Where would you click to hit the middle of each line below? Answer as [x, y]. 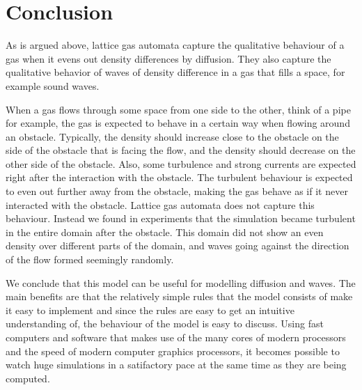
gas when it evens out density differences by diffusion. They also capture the [168, 58]
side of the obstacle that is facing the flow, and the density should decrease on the [181, 150]
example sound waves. [53, 85]
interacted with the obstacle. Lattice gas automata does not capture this [160, 204]
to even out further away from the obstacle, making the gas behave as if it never [177, 191]
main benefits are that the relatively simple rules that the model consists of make [179, 296]
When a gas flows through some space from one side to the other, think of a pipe [178, 109]
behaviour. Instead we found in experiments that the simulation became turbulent [181, 218]
